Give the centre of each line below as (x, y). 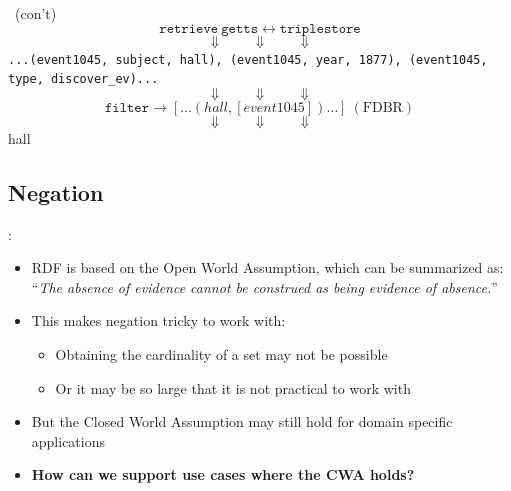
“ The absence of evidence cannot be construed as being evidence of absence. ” (264, 286)
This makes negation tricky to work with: (158, 320)
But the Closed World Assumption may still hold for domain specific (242, 421)
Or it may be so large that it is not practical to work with (233, 387)
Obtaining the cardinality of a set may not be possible (221, 354)
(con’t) (35, 13)
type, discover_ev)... (83, 79)
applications (68, 440)
